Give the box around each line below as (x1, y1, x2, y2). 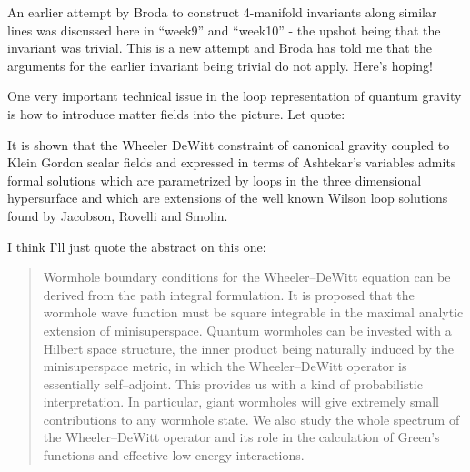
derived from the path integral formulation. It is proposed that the (43, 285, 415, 304)
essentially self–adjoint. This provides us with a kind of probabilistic (43, 374, 423, 393)
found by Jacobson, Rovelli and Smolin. (7, 206, 228, 225)
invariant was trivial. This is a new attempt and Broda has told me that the (7, 38, 432, 57)
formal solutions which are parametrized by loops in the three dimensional (7, 170, 422, 189)
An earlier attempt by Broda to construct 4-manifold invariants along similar (7, 3, 437, 21)
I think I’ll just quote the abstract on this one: (7, 236, 266, 256)
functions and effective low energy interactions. (43, 446, 305, 465)
